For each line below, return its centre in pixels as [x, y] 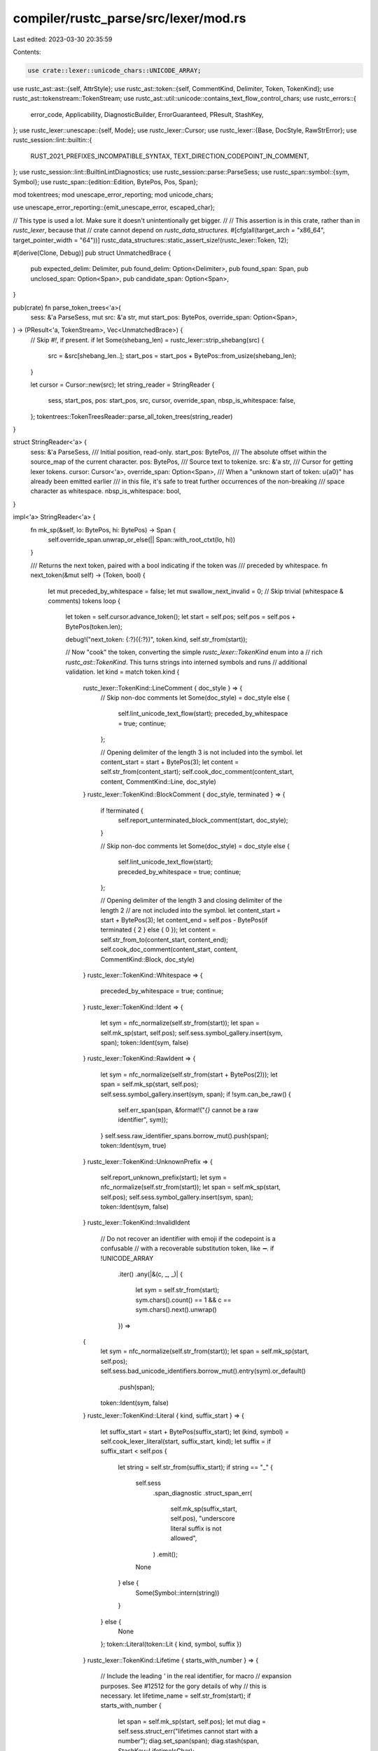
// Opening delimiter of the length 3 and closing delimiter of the [191, 901]
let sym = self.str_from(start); [177, 1290]
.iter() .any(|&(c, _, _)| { [150, 1274]
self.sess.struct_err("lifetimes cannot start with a [188, 1731]
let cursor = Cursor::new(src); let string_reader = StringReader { [122, 385]
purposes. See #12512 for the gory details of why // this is [184, 1686]
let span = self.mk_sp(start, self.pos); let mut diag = [192, 1721]
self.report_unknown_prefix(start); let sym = [164, 1177]
